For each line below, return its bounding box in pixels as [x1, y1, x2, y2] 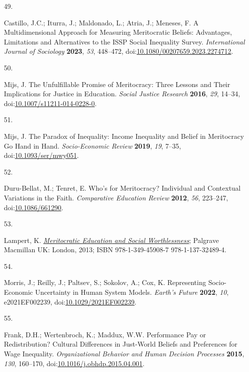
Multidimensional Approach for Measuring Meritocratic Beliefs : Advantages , [4, 27, 232, 37]
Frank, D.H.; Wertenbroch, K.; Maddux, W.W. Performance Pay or [4, 329, 206, 339]
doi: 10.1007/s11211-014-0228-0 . [4, 98, 97, 108]
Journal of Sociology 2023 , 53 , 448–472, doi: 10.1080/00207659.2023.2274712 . [4, 46, 233, 56]
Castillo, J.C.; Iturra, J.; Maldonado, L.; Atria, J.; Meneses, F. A [4, 17, 199, 27]
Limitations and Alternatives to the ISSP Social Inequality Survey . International [4, 36, 245, 46]
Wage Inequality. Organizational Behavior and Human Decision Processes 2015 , [4, 349, 245, 359]
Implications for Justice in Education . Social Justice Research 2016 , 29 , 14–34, [4, 88, 240, 99]
